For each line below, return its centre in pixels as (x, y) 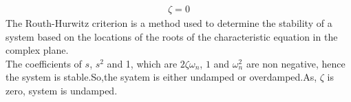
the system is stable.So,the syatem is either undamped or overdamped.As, (161, 77)
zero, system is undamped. (62, 90)
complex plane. (37, 50)
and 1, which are (142, 63)
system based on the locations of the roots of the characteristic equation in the (172, 36)
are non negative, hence (296, 63)
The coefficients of (44, 63)
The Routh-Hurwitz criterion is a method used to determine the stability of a (169, 23)
